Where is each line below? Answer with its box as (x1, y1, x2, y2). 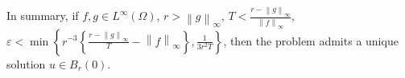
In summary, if (6, 7, 79, 24)
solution (6, 55, 46, 72)
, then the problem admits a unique (223, 32, 399, 49)
